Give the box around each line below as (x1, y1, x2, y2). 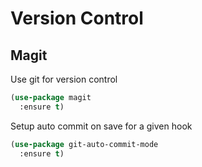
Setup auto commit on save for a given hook (10, 120, 193, 132)
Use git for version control (10, 73, 118, 85)
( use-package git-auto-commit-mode (10, 139, 159, 149)
